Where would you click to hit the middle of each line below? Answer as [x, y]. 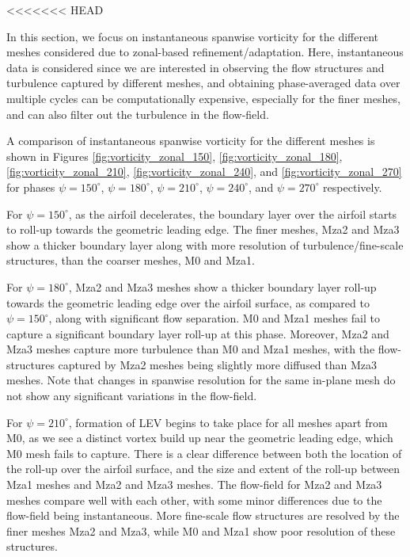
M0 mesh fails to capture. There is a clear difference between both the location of [204, 453]
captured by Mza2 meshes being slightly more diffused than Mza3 [218, 364]
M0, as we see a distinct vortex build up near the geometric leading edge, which [200, 438]
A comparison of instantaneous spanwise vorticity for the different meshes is [191, 141]
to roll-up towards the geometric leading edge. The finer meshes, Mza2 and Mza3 [203, 229]
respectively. [353, 187]
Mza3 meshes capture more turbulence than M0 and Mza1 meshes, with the [191, 349]
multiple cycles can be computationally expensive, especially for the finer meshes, [203, 98]
